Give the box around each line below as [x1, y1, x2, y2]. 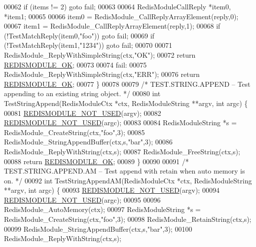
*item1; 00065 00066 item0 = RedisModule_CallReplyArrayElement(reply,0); [4, 11, 239, 21]
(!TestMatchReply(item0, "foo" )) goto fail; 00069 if [4, 30, 154, 40]
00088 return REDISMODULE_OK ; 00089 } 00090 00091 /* [4, 156, 189, 166]
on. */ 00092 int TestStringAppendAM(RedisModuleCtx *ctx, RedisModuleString [4, 175, 252, 185]
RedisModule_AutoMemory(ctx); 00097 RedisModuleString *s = [4, 204, 201, 214]
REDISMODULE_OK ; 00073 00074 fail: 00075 [4, 59, 147, 70]
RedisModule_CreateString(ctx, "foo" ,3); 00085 [4, 127, 145, 137]
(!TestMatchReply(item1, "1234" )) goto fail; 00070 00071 [4, 40, 172, 50]
